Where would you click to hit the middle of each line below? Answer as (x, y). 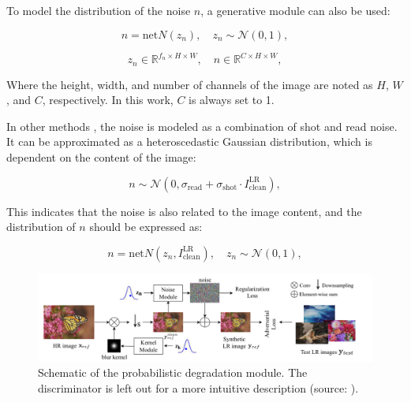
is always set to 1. (232, 100)
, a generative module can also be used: (295, 10)
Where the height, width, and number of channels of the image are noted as (190, 84)
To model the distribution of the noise (99, 10)
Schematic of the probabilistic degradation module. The (173, 372)
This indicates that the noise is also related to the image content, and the (184, 211)
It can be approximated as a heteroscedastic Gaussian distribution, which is (189, 141)
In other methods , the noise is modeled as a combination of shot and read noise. (202, 126)
